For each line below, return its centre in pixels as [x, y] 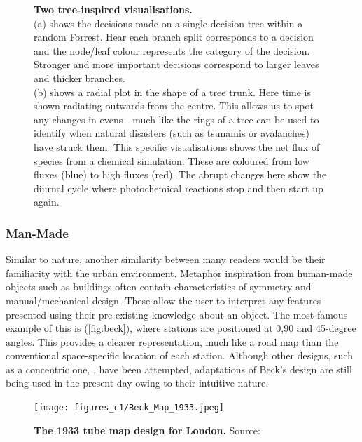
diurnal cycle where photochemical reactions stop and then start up [179, 188]
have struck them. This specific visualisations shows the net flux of [177, 146]
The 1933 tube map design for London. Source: [147, 430]
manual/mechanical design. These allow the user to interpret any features [163, 300]
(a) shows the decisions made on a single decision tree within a [168, 23]
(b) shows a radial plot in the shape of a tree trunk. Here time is [172, 92]
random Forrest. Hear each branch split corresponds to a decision [174, 37]
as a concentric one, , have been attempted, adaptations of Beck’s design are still [179, 369]
